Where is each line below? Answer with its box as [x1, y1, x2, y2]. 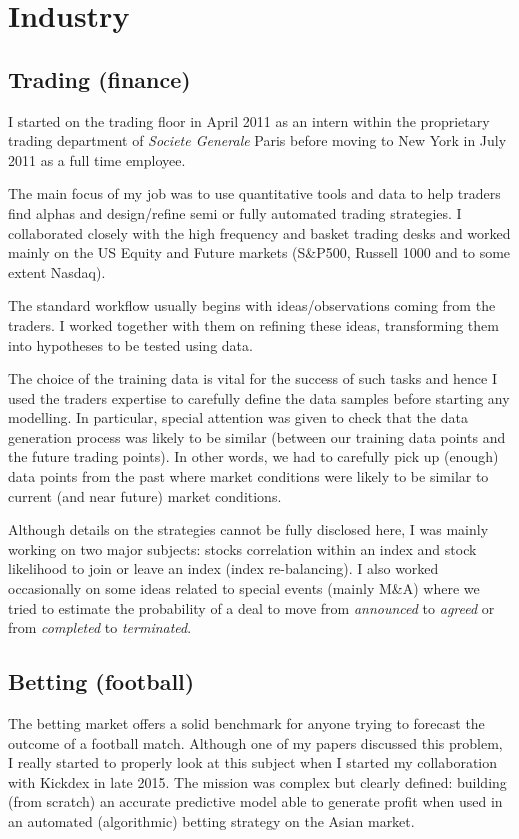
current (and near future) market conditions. [8, 485, 282, 506]
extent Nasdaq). [8, 261, 106, 282]
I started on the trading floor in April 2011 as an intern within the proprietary [8, 110, 490, 131]
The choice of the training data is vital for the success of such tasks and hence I [8, 368, 498, 389]
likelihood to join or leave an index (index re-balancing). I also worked [8, 558, 439, 579]
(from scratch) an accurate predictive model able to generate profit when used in [8, 791, 503, 812]
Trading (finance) [8, 63, 191, 94]
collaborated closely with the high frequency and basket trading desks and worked [8, 222, 511, 243]
